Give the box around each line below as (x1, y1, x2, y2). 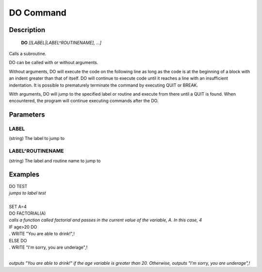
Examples (9, 170, 40, 179)
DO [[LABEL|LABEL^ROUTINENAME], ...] (21, 39, 102, 46)
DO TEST (9, 183, 28, 189)
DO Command (9, 7, 66, 18)
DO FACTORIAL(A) (9, 210, 46, 216)
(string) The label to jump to (9, 136, 65, 141)
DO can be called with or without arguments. (9, 60, 98, 66)
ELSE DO (9, 238, 27, 243)
